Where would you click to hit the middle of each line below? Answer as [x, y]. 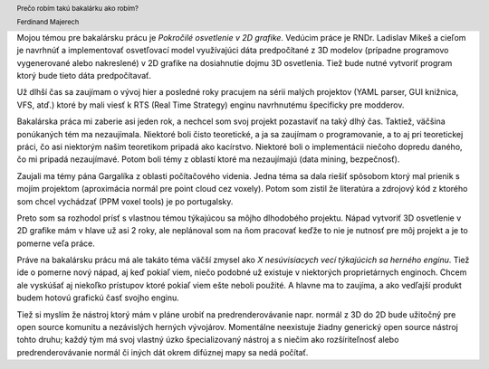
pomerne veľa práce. [56, 243]
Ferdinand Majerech [48, 23]
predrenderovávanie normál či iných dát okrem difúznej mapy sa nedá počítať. [163, 352]
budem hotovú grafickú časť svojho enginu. [98, 298]
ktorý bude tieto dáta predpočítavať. [84, 76]
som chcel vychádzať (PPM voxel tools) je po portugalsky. [125, 201]
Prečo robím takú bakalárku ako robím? [78, 8]
